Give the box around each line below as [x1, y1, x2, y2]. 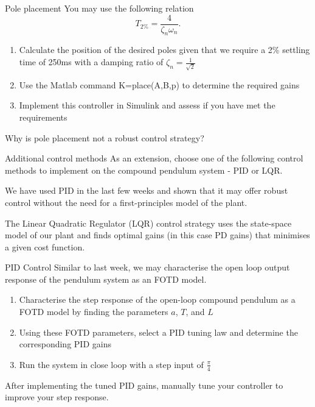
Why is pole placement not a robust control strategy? [5, 131, 204, 144]
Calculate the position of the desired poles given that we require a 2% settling [19, 43, 310, 56]
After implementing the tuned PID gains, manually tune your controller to [5, 378, 283, 391]
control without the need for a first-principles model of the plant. [5, 196, 247, 208]
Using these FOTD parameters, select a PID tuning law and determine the [19, 325, 298, 338]
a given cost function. [5, 240, 85, 253]
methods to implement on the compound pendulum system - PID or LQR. [5, 163, 283, 176]
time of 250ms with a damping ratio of [19, 55, 164, 68]
